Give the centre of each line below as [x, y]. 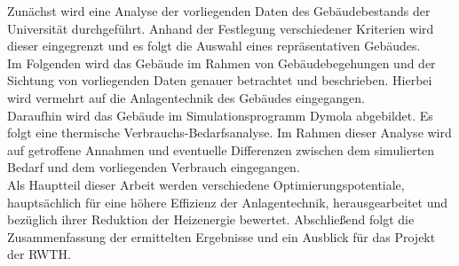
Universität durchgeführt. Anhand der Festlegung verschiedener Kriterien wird [221, 28]
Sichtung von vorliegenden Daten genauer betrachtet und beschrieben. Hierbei [220, 80]
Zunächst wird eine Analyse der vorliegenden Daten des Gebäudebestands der [219, 11]
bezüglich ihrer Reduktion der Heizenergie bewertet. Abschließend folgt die [211, 219]
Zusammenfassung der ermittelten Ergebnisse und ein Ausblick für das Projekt [222, 236]
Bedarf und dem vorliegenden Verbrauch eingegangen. [154, 167]
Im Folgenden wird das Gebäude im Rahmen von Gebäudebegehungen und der [222, 63]
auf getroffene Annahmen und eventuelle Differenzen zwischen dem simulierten [221, 149]
